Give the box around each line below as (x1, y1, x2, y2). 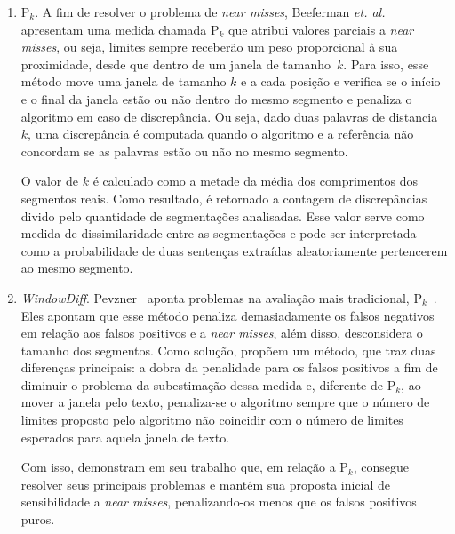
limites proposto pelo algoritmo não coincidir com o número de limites (20, 410, 403, 429)
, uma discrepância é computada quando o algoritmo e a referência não (28, 124, 414, 143)
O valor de (20, 171, 79, 190)
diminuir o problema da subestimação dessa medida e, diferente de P (20, 375, 396, 394)
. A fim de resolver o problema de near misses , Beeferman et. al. (35, 3, 386, 20)
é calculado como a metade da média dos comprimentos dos (92, 171, 419, 190)
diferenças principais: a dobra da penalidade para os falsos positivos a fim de (20, 358, 438, 377)
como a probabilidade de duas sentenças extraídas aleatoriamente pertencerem (20, 241, 448, 259)
